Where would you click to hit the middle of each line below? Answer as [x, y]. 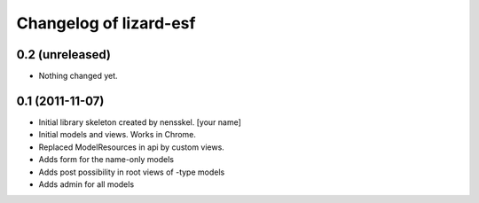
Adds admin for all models [86, 184]
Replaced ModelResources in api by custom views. [132, 147]
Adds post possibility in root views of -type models [132, 172]
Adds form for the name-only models [106, 160]
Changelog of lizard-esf [106, 23]
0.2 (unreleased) [63, 55]
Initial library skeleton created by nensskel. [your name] [140, 122]
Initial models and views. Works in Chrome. [118, 135]
